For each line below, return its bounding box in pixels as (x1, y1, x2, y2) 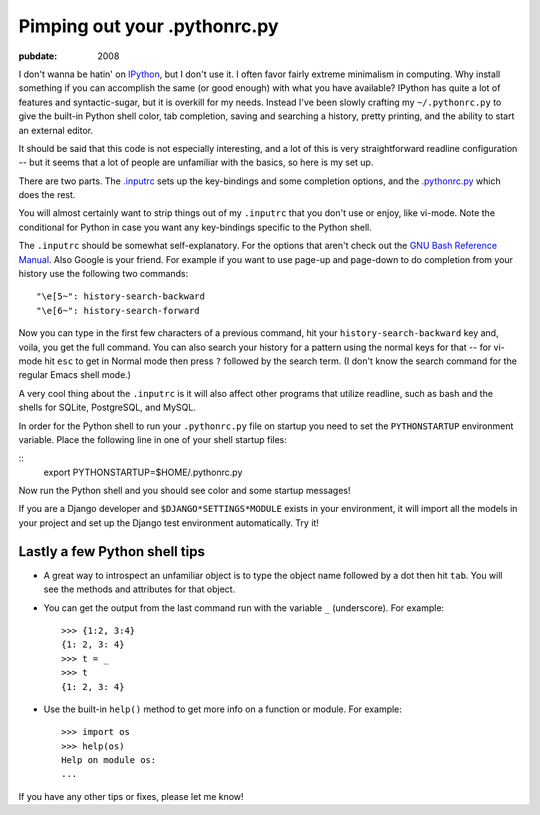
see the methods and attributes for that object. (43, 583, 236, 595)
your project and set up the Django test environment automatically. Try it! (18, 516, 320, 529)
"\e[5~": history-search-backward (36, 291, 205, 302)
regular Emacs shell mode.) (18, 369, 132, 381)
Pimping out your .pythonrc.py (18, 15, 279, 37)
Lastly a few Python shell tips (18, 543, 205, 560)
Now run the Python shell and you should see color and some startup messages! (18, 485, 351, 497)
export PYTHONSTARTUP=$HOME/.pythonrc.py (43, 466, 243, 478)
